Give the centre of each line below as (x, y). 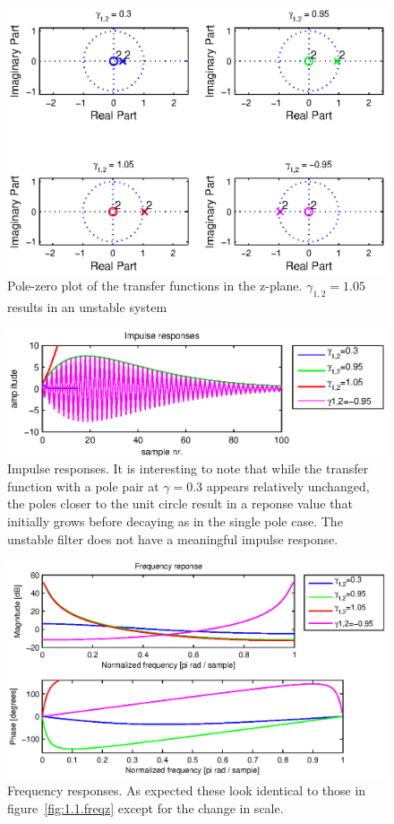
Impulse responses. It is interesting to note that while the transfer (188, 468)
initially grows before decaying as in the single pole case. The (175, 521)
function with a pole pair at (83, 486)
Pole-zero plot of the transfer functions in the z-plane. (155, 286)
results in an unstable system (87, 306)
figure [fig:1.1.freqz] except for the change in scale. (146, 807)
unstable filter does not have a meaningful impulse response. (173, 538)
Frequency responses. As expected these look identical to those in (187, 790)
